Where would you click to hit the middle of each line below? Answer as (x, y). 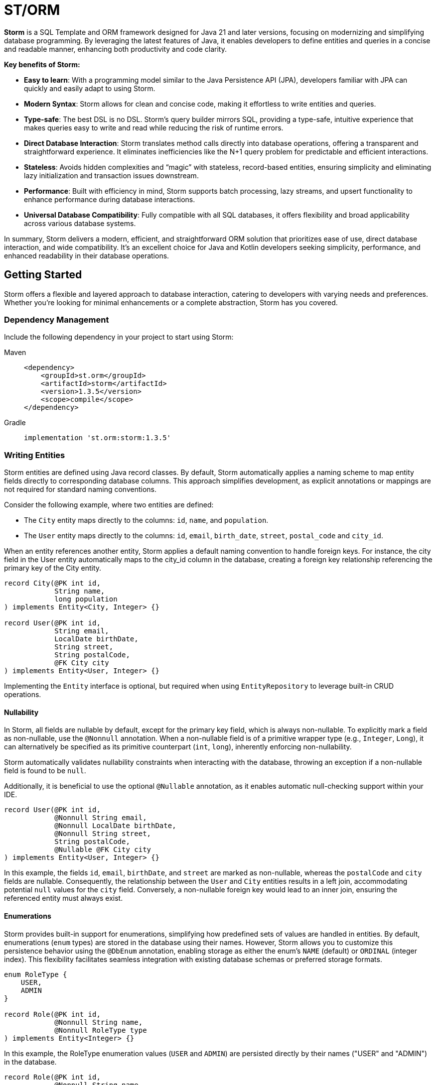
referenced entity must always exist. (64, 898)
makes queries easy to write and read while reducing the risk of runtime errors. (154, 127)
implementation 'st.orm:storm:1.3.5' (98, 438)
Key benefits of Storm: (42, 64)
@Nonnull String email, (101, 818)
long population (86, 599)
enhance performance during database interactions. (110, 199)
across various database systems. (80, 223)
